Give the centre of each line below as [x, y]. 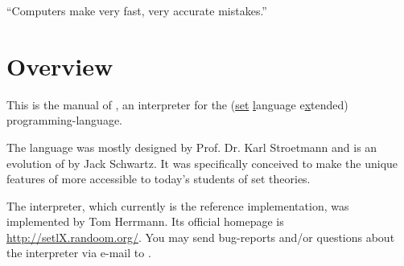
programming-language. [64, 120]
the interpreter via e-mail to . [79, 253]
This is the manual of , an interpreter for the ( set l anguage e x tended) [177, 104]
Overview [60, 65]
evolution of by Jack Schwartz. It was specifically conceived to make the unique [202, 163]
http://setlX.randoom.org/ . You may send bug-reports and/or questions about [201, 237]
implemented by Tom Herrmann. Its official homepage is [145, 221]
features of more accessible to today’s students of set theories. [159, 179]
